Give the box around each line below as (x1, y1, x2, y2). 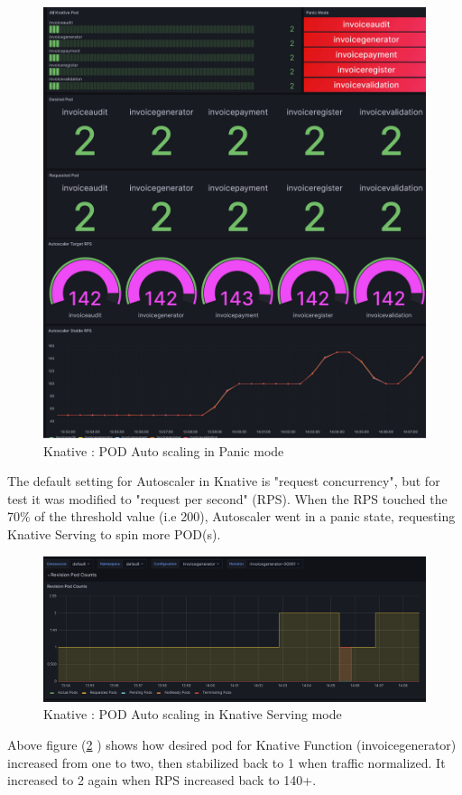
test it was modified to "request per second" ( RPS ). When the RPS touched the (7, 489, 448, 508)
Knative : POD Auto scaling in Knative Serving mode (43, 705, 342, 724)
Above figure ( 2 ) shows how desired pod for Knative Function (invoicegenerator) (7, 734, 457, 753)
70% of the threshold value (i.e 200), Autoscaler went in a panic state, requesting (7, 507, 456, 526)
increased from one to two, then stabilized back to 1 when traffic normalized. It (7, 753, 446, 772)
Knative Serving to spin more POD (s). (7, 525, 221, 544)
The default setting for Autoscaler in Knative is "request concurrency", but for (7, 472, 440, 491)
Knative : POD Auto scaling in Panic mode (43, 441, 284, 460)
